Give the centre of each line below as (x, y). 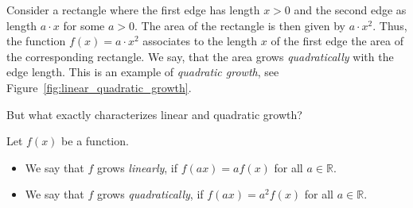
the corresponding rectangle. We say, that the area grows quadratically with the (200, 56)
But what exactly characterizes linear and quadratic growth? (154, 114)
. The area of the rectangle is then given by (240, 25)
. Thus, (390, 25)
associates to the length (200, 41)
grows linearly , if (137, 167)
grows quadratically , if (150, 194)
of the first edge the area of (337, 41)
